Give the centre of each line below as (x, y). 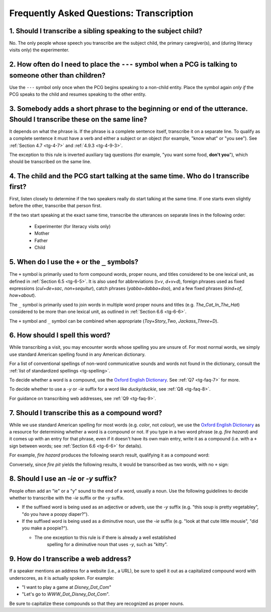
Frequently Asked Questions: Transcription (101, 13)
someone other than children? (57, 75)
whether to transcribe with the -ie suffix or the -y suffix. (67, 498)
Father (41, 240)
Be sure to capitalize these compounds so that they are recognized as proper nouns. (97, 603)
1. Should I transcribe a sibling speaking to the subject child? (106, 31)
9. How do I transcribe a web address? (70, 559)
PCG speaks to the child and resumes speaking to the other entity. (78, 94)
